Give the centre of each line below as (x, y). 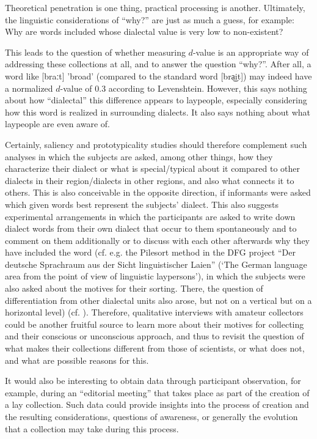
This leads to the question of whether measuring (95, 52)
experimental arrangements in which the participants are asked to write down (150, 216)
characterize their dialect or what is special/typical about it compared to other (152, 168)
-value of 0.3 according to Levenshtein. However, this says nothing (184, 88)
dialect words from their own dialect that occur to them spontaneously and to (151, 228)
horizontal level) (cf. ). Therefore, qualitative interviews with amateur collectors (154, 312)
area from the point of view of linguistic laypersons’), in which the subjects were (155, 276)
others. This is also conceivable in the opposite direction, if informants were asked (158, 192)
